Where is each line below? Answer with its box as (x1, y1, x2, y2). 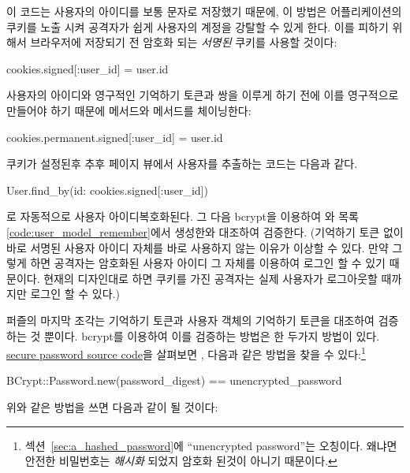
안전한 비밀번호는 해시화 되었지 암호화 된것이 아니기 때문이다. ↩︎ (24, 453, 337, 469)
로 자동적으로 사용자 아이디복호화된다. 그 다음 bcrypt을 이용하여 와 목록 (6, 208, 359, 225)
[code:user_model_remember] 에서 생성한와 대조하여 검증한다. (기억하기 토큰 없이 (6, 223, 404, 240)
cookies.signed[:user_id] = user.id (6, 60, 169, 76)
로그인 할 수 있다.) (30, 285, 120, 302)
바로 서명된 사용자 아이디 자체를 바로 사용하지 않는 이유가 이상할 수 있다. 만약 (6, 239, 389, 255)
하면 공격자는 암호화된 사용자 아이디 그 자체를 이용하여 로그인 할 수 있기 (30, 255, 386, 271)
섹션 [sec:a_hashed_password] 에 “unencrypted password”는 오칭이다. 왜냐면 (24, 437, 397, 453)
